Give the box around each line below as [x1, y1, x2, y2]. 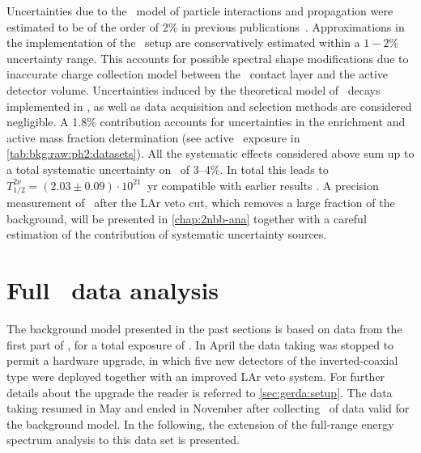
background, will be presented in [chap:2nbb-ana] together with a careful [6, 210, 367, 226]
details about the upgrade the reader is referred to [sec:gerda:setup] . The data [6, 383, 393, 400]
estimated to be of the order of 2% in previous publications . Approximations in [6, 18, 405, 35]
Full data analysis [6, 273, 219, 307]
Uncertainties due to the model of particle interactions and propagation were [6, 2, 393, 19]
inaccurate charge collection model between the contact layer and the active [6, 66, 389, 83]
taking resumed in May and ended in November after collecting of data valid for [6, 400, 410, 417]
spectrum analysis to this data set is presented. [6, 431, 240, 448]
